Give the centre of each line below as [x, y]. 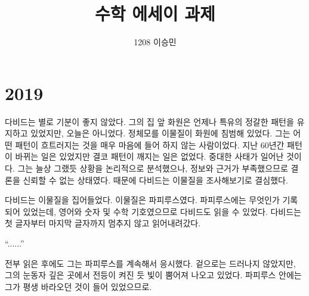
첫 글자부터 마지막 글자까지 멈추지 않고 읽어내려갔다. [103, 223]
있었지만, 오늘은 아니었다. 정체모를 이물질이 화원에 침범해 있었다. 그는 [160, 133]
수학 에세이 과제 [155, 13]
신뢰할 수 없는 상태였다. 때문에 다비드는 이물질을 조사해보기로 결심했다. [155, 180]
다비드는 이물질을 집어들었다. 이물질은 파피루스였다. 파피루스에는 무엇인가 [142, 200]
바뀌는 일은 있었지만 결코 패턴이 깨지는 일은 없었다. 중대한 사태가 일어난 [149, 156]
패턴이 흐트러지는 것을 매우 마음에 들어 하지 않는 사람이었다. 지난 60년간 [150, 144]
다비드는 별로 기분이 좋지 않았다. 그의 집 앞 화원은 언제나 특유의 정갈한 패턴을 [149, 121]
